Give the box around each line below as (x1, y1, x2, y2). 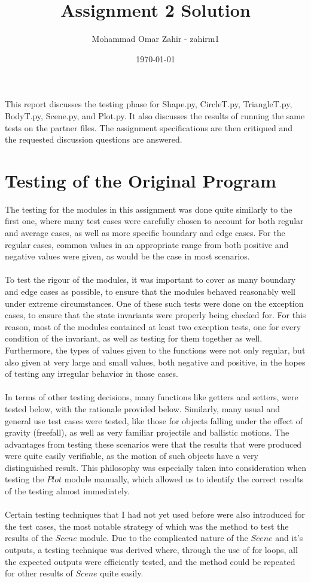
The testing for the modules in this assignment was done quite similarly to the (5, 203, 292, 215)
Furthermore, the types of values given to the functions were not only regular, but (5, 343, 306, 356)
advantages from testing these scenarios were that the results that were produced (5, 437, 302, 450)
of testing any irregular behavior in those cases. (5, 367, 178, 380)
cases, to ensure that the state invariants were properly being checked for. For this (5, 309, 306, 321)
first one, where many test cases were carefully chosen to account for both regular (5, 215, 304, 227)
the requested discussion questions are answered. (5, 133, 182, 146)
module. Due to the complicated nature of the (80, 531, 248, 544)
